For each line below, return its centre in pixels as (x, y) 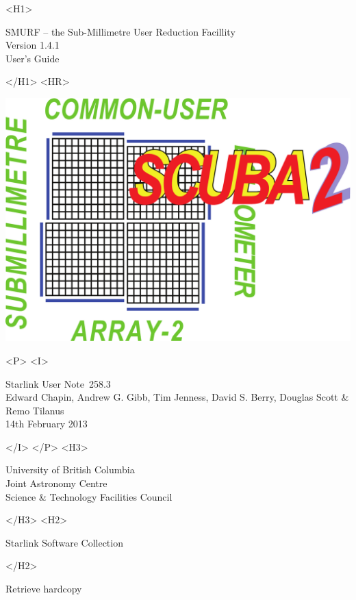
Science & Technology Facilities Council (89, 496)
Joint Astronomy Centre (56, 483)
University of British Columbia (70, 470)
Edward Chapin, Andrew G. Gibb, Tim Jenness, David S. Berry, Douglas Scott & (177, 397)
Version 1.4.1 (33, 45)
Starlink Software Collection (64, 542)
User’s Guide (33, 58)
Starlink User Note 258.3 (58, 383)
